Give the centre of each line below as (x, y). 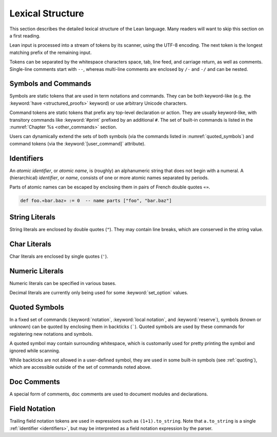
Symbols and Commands (51, 84)
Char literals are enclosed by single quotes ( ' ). (59, 256)
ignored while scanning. (35, 350)
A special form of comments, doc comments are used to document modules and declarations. (109, 394)
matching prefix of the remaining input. (51, 52)
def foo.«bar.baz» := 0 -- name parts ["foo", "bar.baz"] (96, 201)
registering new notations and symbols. (51, 334)
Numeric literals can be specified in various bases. (63, 283)
